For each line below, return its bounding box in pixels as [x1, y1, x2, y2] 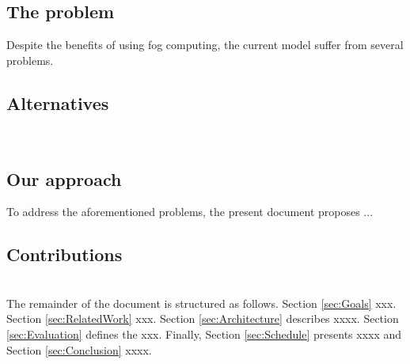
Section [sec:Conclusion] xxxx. [6, 341, 152, 358]
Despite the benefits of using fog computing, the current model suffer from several [6, 36, 404, 53]
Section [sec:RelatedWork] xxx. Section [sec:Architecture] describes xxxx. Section [6, 310, 399, 327]
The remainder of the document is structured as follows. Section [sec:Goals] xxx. [6, 294, 397, 311]
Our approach [6, 166, 122, 191]
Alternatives [6, 90, 109, 115]
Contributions [6, 242, 123, 267]
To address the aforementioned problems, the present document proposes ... [6, 203, 374, 220]
